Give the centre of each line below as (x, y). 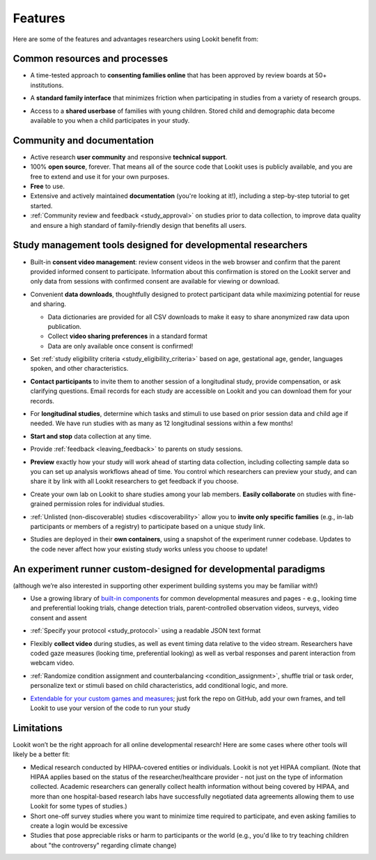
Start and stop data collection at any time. (91, 436)
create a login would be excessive (79, 825)
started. (41, 206)
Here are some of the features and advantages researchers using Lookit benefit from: (136, 39)
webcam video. (52, 663)
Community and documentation (84, 140)
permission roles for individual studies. (109, 504)
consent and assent (58, 617)
